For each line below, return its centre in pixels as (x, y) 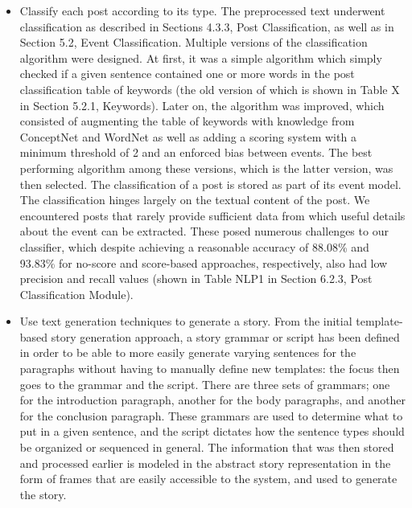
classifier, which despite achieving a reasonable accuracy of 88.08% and (194, 246)
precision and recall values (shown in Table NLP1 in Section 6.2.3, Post (196, 279)
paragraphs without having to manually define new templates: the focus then (210, 369)
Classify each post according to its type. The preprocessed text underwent (202, 10)
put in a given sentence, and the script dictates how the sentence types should (212, 431)
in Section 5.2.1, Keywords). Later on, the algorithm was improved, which (202, 105)
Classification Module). (76, 294)
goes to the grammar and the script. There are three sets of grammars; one (205, 384)
